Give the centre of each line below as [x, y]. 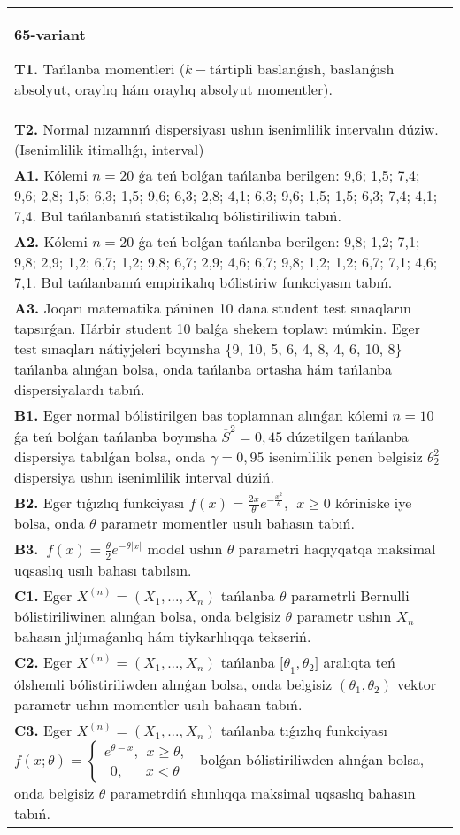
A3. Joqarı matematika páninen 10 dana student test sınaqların [213, 308]
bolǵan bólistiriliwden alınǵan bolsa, [312, 759]
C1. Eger [43, 595]
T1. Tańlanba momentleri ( [100, 69]
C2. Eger [43, 661]
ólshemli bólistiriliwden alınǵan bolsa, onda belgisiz [173, 684]
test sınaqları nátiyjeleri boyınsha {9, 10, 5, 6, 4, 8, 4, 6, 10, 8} [208, 348]
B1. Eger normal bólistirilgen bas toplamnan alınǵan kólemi [201, 415]
